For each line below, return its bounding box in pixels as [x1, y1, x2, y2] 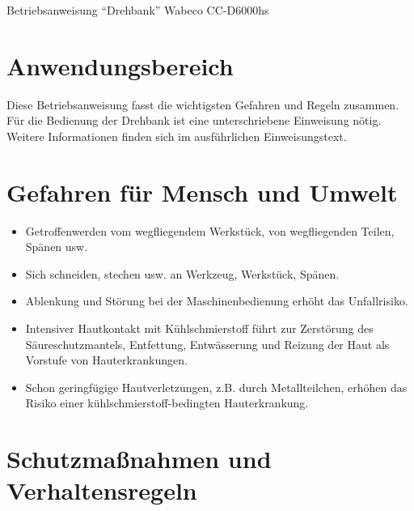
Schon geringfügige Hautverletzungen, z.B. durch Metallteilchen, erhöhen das [25, 378, 408, 395]
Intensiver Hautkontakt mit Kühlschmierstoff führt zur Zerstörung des [25, 320, 374, 336]
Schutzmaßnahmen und [6, 442, 272, 475]
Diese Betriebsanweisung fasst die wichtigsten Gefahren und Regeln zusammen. [6, 96, 399, 113]
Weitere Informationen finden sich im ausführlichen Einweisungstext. [6, 127, 347, 144]
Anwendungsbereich [6, 49, 234, 82]
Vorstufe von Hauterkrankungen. [25, 351, 188, 368]
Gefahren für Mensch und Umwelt [6, 175, 398, 208]
